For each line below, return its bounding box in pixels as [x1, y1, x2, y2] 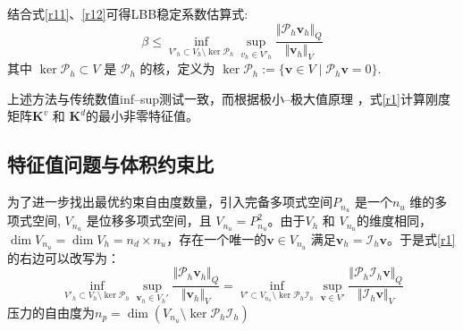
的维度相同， [356, 211, 432, 230]
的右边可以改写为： [7, 248, 120, 267]
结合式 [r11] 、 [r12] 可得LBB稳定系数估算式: [7, 4, 248, 22]
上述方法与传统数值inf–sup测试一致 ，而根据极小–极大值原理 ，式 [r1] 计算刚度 [7, 89, 450, 107]
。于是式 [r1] [387, 229, 456, 248]
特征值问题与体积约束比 [7, 150, 214, 178]
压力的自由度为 [7, 303, 95, 321]
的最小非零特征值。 [86, 106, 199, 125]
